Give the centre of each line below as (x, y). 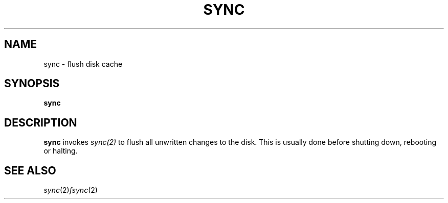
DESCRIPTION (41, 122)
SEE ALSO (30, 170)
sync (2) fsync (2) (71, 190)
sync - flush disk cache (83, 64)
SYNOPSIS (32, 84)
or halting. (61, 151)
